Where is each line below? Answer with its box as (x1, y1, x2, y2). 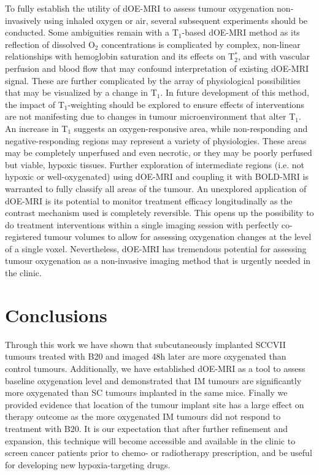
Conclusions (5, 302, 107, 327)
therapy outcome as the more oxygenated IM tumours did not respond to (5, 410, 281, 423)
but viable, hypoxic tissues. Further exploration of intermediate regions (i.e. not (5, 158, 305, 171)
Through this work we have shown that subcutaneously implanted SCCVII (5, 338, 286, 350)
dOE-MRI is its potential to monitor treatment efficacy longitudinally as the (5, 194, 293, 207)
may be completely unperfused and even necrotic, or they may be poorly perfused (5, 146, 312, 159)
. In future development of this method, (160, 86, 309, 99)
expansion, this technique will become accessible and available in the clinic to (5, 434, 296, 447)
